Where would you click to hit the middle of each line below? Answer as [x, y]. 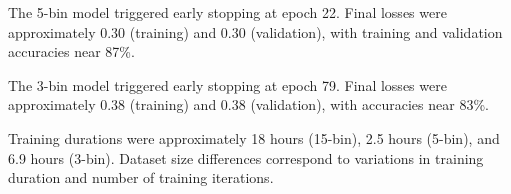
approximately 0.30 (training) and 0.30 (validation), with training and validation [255, 31]
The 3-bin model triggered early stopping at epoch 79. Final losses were [227, 84]
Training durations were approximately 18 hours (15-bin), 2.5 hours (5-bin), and [254, 137]
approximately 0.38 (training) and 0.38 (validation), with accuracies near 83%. [248, 104]
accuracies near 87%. [71, 51]
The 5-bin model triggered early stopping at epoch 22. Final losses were [227, 12]
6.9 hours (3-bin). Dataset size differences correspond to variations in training [246, 157]
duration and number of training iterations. [141, 177]
